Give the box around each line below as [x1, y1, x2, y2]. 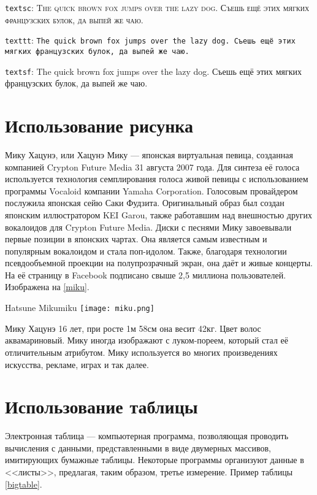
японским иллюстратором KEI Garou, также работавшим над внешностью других [5, 208, 313, 221]
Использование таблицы [5, 394, 198, 419]
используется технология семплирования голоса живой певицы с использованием [5, 172, 308, 185]
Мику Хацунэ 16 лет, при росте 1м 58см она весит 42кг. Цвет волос [5, 321, 261, 334]
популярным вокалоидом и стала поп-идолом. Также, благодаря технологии [5, 244, 287, 257]
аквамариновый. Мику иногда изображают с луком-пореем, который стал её [5, 334, 288, 347]
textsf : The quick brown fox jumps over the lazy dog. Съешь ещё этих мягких [5, 64, 302, 77]
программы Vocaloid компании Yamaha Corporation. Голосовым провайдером [5, 184, 298, 197]
